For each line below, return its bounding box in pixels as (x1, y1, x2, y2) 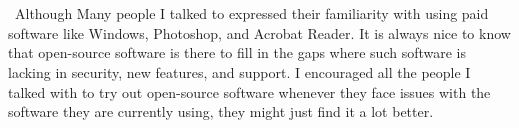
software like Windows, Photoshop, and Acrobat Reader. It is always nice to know (8, 22, 511, 43)
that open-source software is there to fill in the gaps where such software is (8, 42, 467, 63)
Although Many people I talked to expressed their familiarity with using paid (14, 3, 489, 24)
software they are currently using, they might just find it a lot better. (8, 101, 434, 122)
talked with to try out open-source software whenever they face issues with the (8, 81, 491, 102)
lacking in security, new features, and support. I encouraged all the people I (8, 61, 471, 82)
